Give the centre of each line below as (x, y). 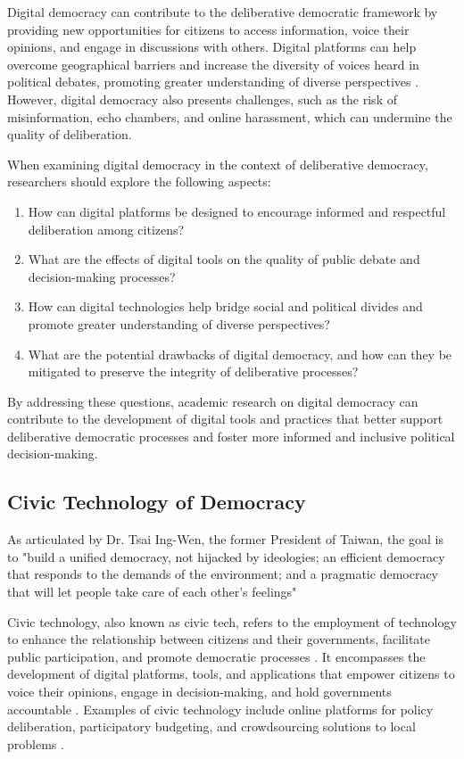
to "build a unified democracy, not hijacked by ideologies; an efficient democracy (226, 556)
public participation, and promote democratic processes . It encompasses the (216, 656)
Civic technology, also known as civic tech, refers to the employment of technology (232, 621)
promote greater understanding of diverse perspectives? (179, 323)
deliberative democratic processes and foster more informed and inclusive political (231, 436)
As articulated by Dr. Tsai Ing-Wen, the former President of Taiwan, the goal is (225, 539)
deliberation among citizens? (106, 229)
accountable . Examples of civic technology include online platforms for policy (220, 709)
